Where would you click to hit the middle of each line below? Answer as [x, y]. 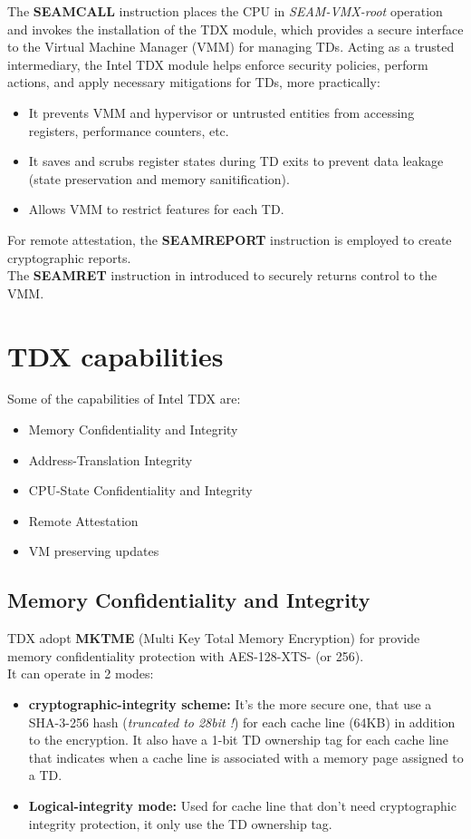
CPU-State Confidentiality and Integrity [140, 490]
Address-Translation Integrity [111, 459]
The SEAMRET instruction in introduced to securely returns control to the [222, 275]
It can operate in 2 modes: [81, 673]
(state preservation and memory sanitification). [159, 178]
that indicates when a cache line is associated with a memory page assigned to [246, 757]
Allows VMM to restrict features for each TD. [156, 209]
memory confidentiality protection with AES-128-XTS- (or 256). [186, 655]
